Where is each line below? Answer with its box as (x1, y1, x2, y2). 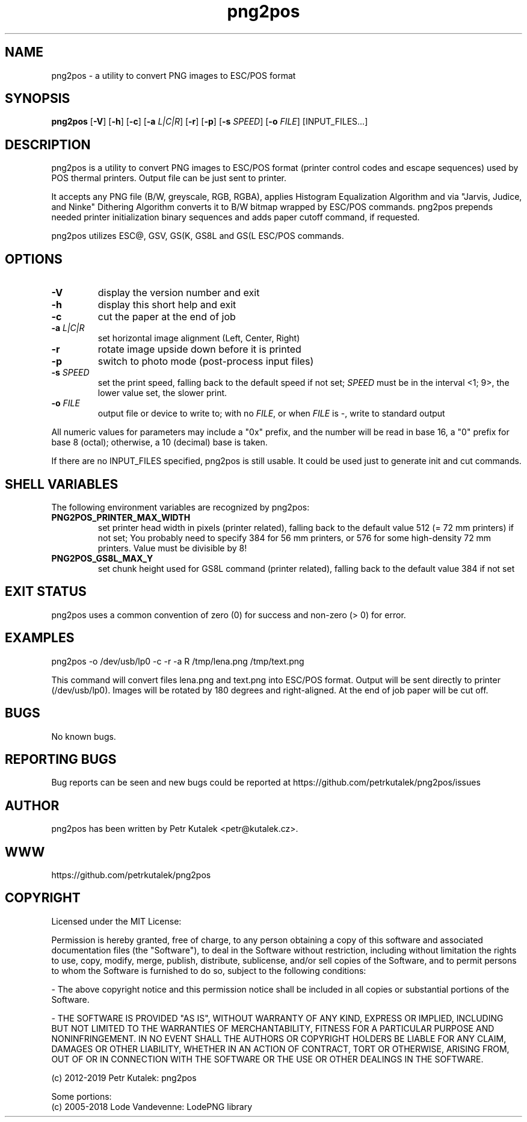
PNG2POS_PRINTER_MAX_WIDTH (51, 512, 191, 522)
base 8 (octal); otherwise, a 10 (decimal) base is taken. (51, 437, 268, 448)
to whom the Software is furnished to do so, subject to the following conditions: (51, 965, 366, 976)
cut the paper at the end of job (97, 311, 236, 323)
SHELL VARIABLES (5, 476, 119, 492)
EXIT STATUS (5, 584, 87, 600)
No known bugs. (51, 731, 116, 742)
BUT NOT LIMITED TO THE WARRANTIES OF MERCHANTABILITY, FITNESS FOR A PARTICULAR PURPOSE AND (51, 1023, 495, 1034)
